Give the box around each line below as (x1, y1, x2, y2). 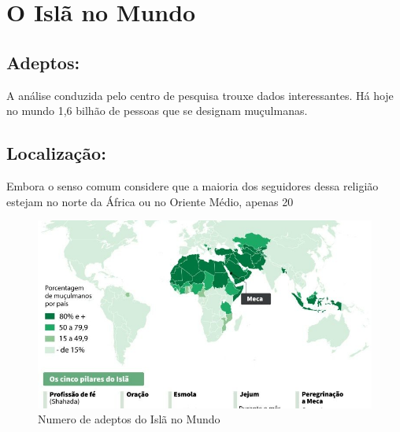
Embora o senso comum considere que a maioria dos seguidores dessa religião (6, 177, 379, 194)
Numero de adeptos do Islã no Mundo (38, 411, 220, 427)
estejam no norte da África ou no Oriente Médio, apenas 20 (6, 193, 294, 209)
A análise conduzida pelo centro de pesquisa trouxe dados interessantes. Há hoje (6, 87, 394, 103)
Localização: (6, 141, 106, 165)
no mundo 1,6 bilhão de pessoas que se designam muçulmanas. (6, 102, 308, 119)
